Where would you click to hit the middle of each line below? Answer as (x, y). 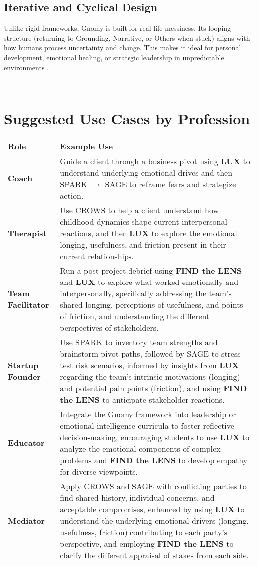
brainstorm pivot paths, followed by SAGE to (139, 353)
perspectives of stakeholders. (109, 327)
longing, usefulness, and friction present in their (143, 244)
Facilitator (29, 304)
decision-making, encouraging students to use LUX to (155, 437)
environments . (26, 67)
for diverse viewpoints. (99, 471)
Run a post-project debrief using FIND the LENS (151, 270)
